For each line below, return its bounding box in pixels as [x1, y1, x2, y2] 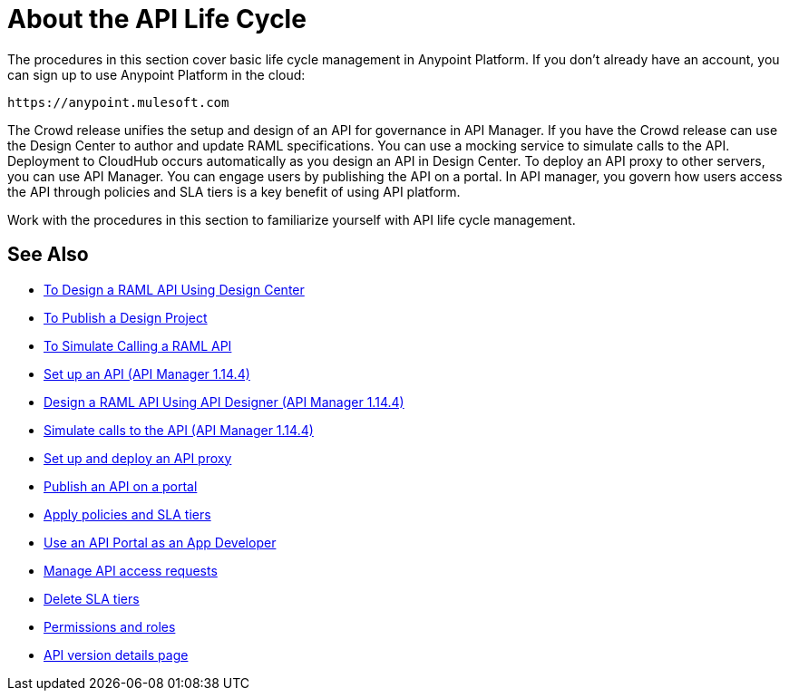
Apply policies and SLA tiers [44, 506, 211, 522]
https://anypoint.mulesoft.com [7, 94, 229, 110]
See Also [7, 243, 89, 267]
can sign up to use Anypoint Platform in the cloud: [7, 66, 306, 82]
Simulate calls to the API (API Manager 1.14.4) [44, 422, 314, 438]
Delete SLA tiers [44, 590, 140, 606]
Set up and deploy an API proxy [44, 450, 232, 466]
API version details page [44, 646, 189, 663]
